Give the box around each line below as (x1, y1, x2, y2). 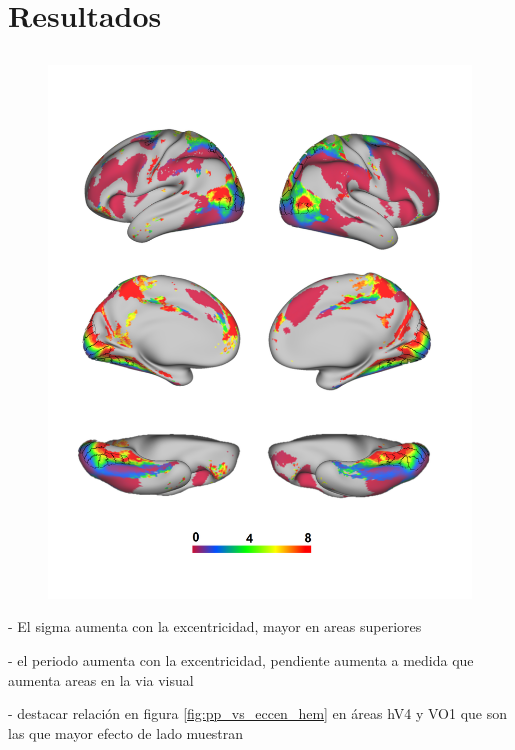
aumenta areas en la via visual (8, 669, 194, 690)
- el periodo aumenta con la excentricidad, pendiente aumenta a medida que (8, 649, 474, 670)
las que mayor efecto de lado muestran (8, 722, 244, 743)
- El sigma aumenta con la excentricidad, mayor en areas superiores (8, 616, 422, 637)
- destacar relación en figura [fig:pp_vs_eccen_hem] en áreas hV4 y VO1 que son (8, 703, 507, 724)
